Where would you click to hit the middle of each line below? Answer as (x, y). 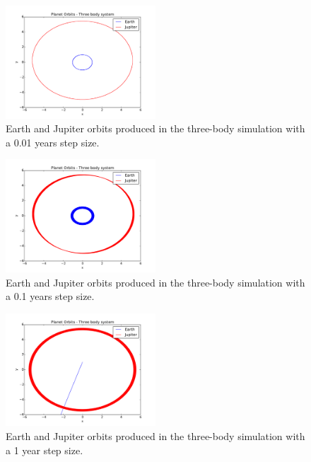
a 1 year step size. (45, 450)
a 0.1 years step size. (50, 296)
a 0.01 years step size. (53, 142)
